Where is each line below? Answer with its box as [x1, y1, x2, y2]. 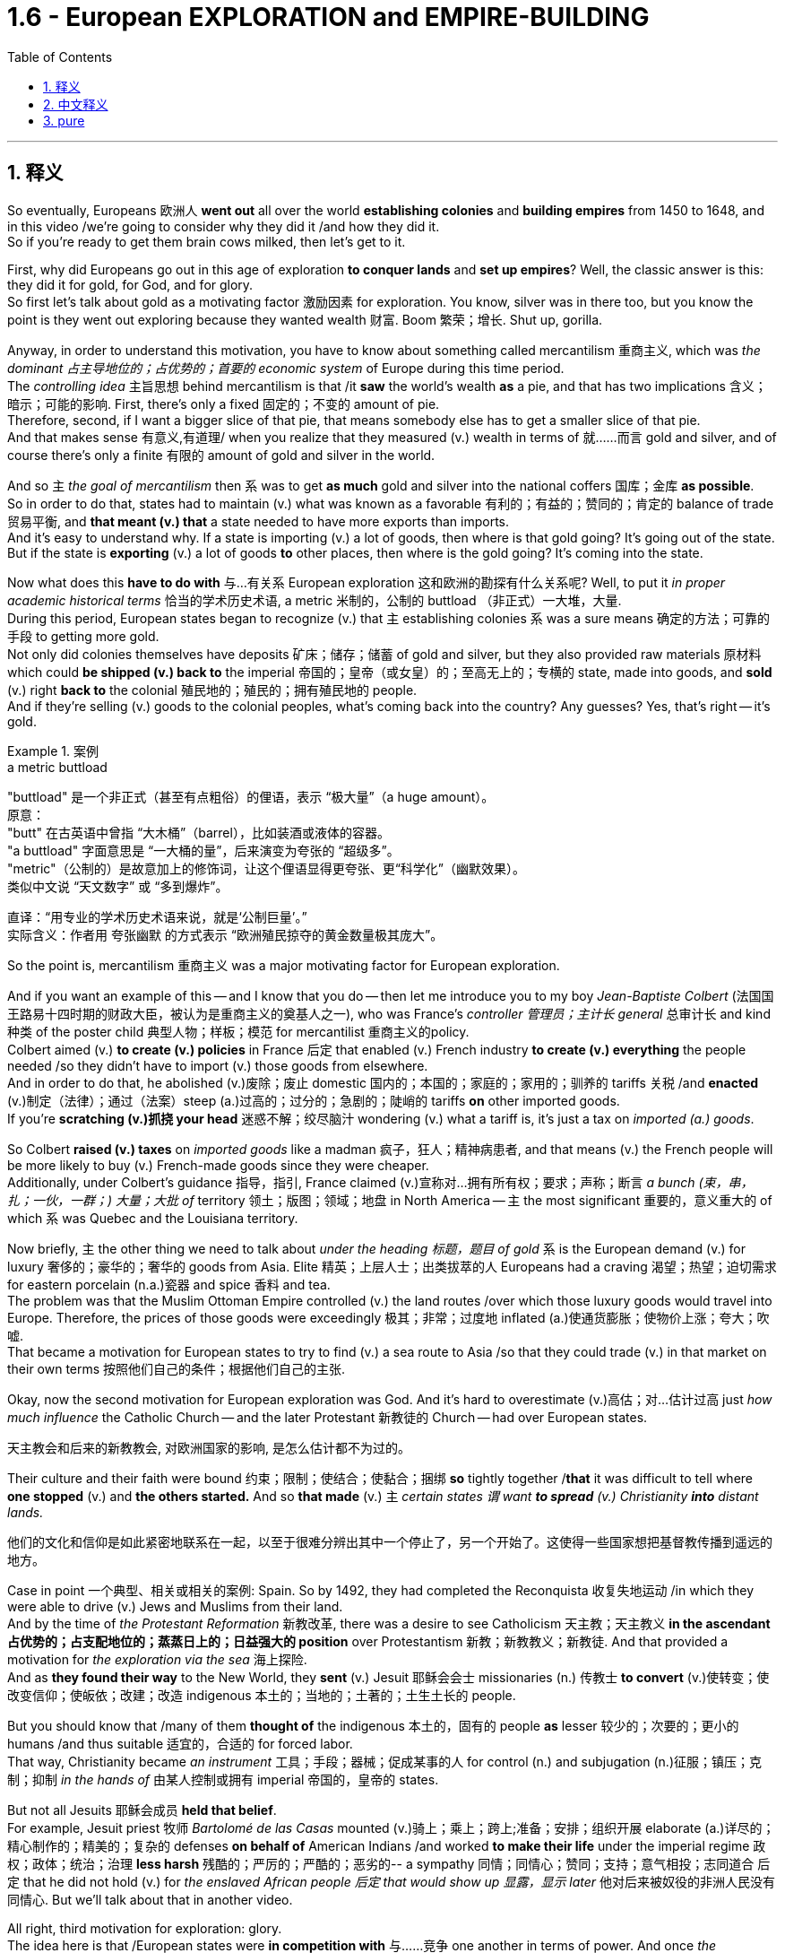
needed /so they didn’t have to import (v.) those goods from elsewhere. [7, 1057, 428, 1073]
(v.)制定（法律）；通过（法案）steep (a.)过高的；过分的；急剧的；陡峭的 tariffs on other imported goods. [7, 1092, 620, 1108]
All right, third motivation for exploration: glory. [7, 1920, 282, 1936]
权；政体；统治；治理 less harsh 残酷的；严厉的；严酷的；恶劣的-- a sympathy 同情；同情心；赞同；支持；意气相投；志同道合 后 [7, 1855, 771, 1871]
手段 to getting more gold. [7, 628, 160, 644]
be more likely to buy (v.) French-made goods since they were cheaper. [7, 1157, 429, 1173]
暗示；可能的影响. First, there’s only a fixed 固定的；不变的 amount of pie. [7, 395, 440, 412]
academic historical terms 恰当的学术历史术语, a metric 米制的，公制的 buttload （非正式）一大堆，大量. [7, 592, 622, 608]
